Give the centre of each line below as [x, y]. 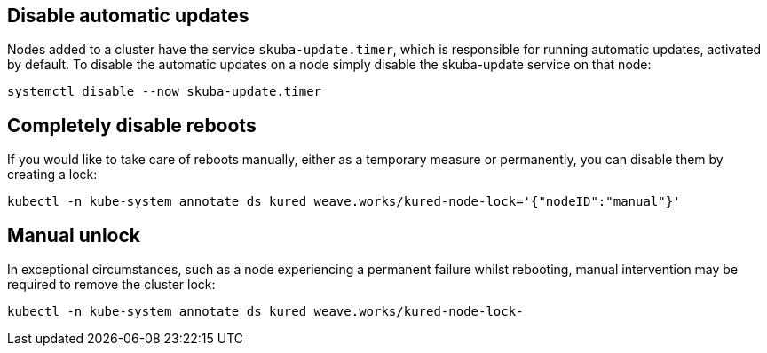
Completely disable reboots [132, 125]
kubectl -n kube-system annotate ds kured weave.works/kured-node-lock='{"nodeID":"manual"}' [344, 202]
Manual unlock [74, 235]
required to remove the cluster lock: [111, 285]
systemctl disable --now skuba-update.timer [165, 92]
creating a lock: [52, 175]
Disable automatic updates [128, 16]
